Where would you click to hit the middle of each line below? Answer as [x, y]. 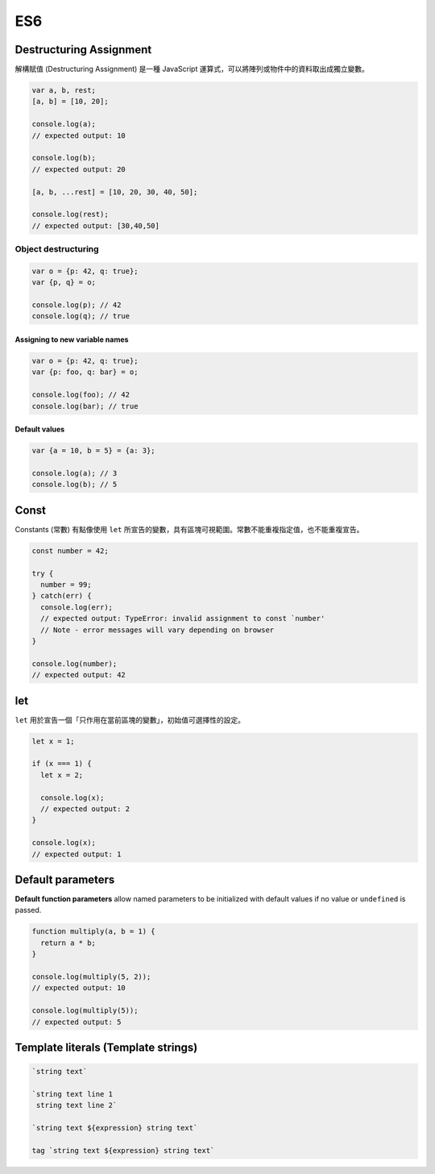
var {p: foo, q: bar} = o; [85, 372]
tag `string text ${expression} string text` [123, 1150]
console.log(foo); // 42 [81, 395]
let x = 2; [62, 775]
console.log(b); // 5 [75, 485]
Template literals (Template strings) [106, 1047]
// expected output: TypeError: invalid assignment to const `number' [183, 618]
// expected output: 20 [79, 169]
